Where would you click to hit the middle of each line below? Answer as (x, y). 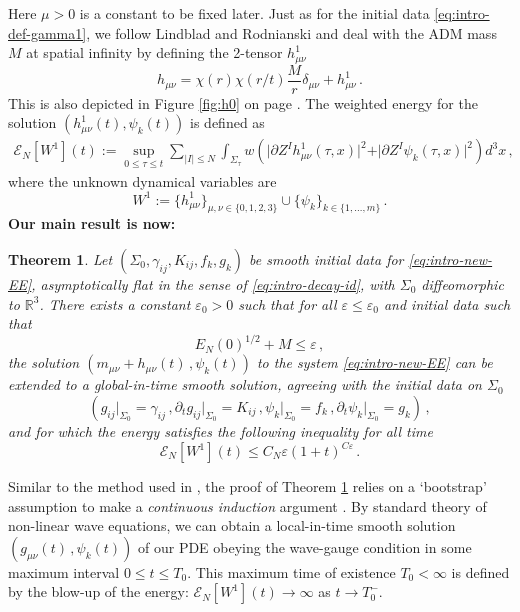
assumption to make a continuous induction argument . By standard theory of (247, 505)
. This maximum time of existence (291, 571)
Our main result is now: (92, 223)
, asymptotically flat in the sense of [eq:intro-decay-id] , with (213, 284)
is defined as (227, 122)
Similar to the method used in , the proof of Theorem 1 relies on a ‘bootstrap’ (247, 486)
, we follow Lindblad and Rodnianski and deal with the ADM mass (291, 32)
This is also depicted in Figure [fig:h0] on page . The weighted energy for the (243, 102)
